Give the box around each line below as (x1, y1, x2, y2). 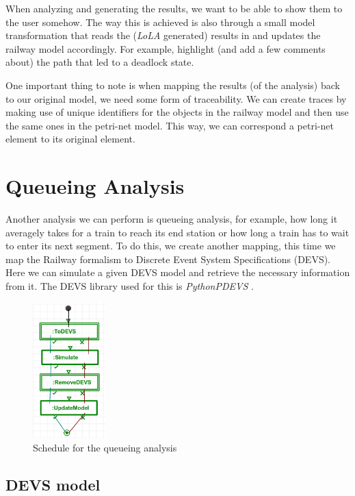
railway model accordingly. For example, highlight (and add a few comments (5, 41, 326, 55)
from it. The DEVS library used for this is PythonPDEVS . (5, 279, 254, 293)
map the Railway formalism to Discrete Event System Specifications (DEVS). (5, 251, 331, 266)
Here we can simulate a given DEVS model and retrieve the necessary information (5, 265, 350, 280)
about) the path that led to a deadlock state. (5, 55, 194, 69)
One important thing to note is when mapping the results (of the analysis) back (5, 77, 340, 92)
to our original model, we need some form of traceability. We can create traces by (5, 91, 347, 106)
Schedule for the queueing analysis (33, 440, 177, 454)
